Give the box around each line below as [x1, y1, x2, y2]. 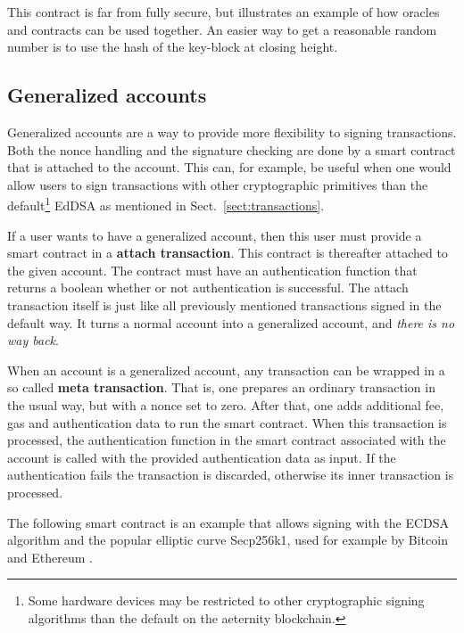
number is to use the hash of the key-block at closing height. [7, 37, 338, 56]
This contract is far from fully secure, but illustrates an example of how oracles [7, 3, 440, 21]
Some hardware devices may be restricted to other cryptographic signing [28, 591, 425, 610]
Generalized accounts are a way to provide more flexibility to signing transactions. [7, 122, 457, 141]
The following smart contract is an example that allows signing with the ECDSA [7, 513, 450, 531]
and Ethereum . [7, 547, 93, 566]
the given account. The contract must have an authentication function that [7, 260, 418, 279]
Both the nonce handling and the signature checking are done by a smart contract [7, 140, 456, 159]
